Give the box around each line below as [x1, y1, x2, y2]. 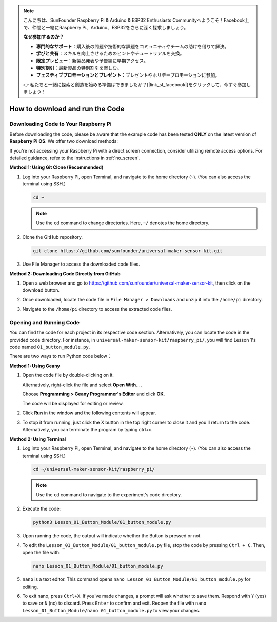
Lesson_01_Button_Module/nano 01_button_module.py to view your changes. [22, 607, 200, 613]
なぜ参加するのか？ [23, 34, 64, 40]
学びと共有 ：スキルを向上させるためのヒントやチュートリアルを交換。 [36, 50, 185, 56]
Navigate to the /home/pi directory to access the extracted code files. [22, 306, 172, 312]
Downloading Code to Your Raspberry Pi [9, 120, 112, 127]
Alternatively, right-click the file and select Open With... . [22, 382, 142, 388]
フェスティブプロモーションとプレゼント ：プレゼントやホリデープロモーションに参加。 [36, 72, 220, 78]
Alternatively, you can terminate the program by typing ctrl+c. [22, 426, 153, 432]
